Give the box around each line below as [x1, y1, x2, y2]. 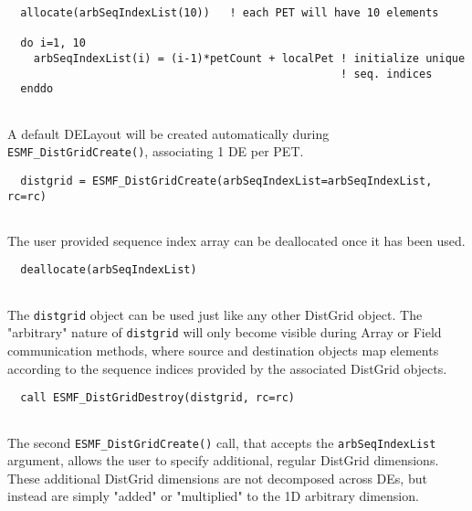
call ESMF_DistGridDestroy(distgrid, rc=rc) [20, 391, 295, 405]
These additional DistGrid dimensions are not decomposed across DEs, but [7, 468, 427, 487]
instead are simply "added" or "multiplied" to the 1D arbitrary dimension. [7, 486, 419, 506]
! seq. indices [341, 67, 433, 80]
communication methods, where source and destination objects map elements [7, 341, 439, 360]
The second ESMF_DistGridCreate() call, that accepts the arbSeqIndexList [7, 432, 436, 452]
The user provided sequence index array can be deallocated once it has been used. [7, 230, 466, 250]
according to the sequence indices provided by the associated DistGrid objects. [7, 358, 447, 378]
